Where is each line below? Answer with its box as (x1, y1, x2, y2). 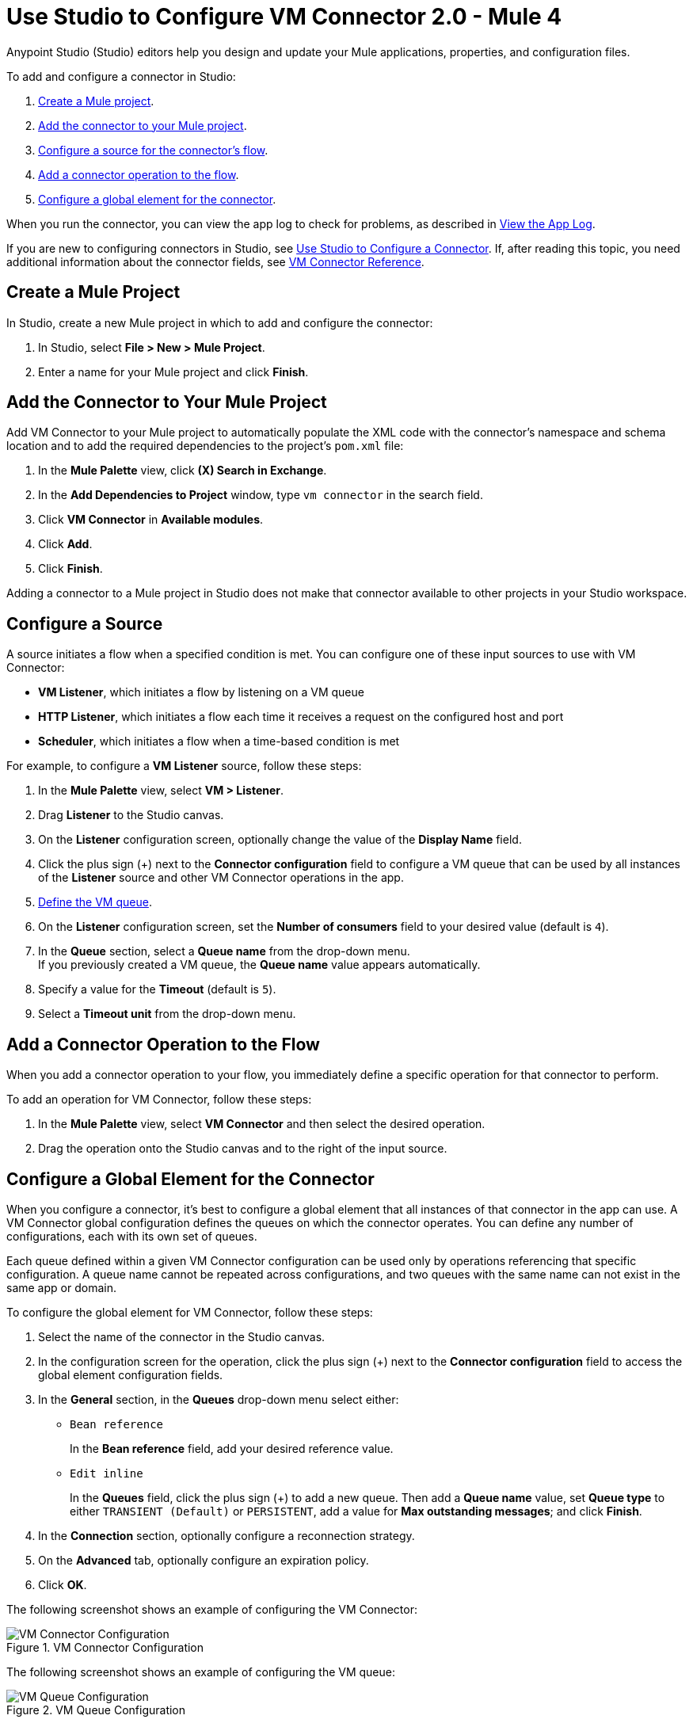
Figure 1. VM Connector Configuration (6, 1640, 204, 1654)
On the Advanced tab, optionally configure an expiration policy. (38, 1553, 369, 1567)
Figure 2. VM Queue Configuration (6, 1702, 186, 1717)
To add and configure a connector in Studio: (6, 69, 236, 83)
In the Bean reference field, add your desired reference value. (70, 1441, 394, 1455)
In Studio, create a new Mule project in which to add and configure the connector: (6, 315, 433, 330)
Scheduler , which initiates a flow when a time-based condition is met (38, 734, 400, 749)
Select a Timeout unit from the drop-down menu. (38, 1007, 296, 1021)
